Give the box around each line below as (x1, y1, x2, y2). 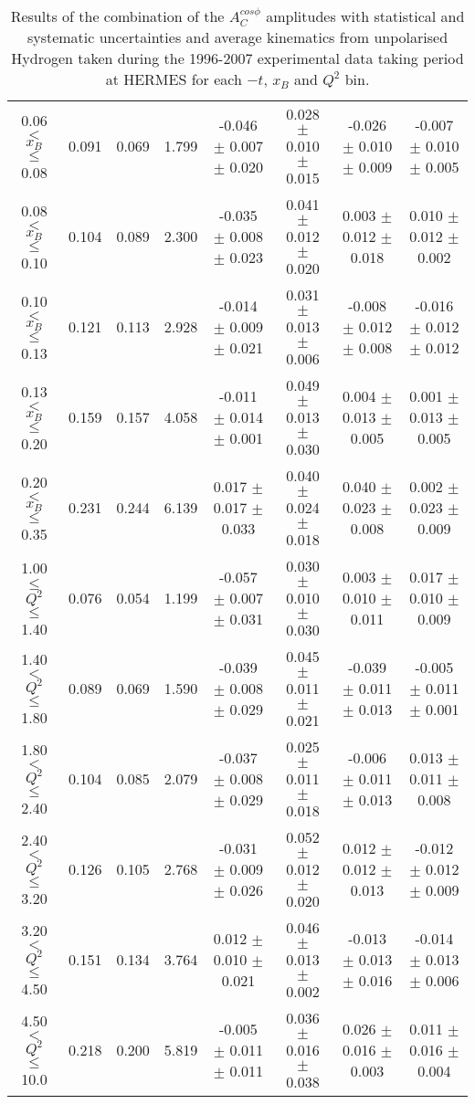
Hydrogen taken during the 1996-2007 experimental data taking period (11, 47, 464, 69)
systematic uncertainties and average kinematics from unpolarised (26, 26, 449, 48)
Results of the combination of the (10, 5, 225, 26)
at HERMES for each (105, 68, 242, 90)
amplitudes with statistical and (266, 5, 465, 26)
